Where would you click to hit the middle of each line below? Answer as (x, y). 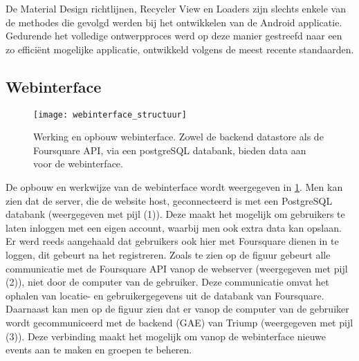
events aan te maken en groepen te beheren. (99, 350)
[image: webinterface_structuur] (110, 114)
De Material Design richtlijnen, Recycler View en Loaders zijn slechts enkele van (176, 8)
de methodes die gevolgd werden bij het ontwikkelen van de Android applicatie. (174, 22)
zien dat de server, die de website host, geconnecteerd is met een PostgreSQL (169, 200)
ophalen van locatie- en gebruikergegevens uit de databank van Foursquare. (165, 295)
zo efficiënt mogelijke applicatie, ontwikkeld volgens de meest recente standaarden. (180, 49)
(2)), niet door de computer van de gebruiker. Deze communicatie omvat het (167, 282)
